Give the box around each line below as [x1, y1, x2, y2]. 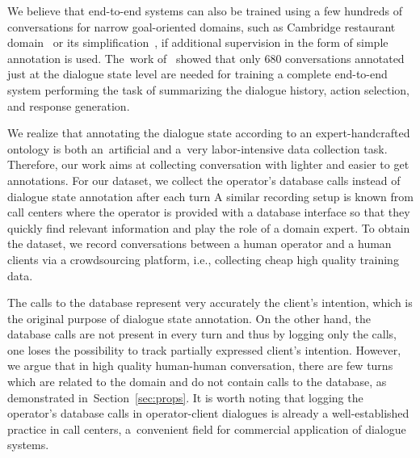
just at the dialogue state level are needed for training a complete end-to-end [7, 65, 388, 82]
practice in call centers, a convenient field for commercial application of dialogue [7, 420, 406, 437]
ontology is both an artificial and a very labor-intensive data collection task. [7, 140, 388, 157]
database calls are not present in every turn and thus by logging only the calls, [7, 326, 397, 342]
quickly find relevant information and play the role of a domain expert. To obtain [7, 219, 410, 236]
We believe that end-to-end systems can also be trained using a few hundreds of [7, 2, 402, 19]
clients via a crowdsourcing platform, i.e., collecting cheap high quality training [7, 250, 399, 267]
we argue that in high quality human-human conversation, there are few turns [7, 357, 393, 374]
